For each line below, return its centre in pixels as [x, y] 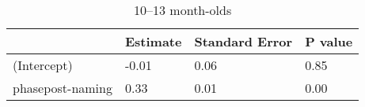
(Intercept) [43, 65]
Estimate [153, 41]
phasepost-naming [63, 88]
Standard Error [243, 41]
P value [329, 41]
